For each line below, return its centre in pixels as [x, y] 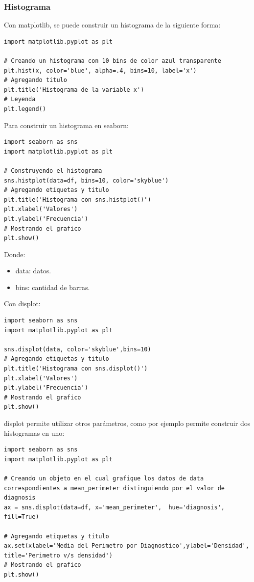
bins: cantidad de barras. [53, 287]
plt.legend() [25, 109]
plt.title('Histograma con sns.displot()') [76, 369]
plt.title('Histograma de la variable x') [74, 90]
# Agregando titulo [35, 80]
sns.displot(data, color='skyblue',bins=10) [78, 349]
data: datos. [33, 271]
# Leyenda [20, 99]
